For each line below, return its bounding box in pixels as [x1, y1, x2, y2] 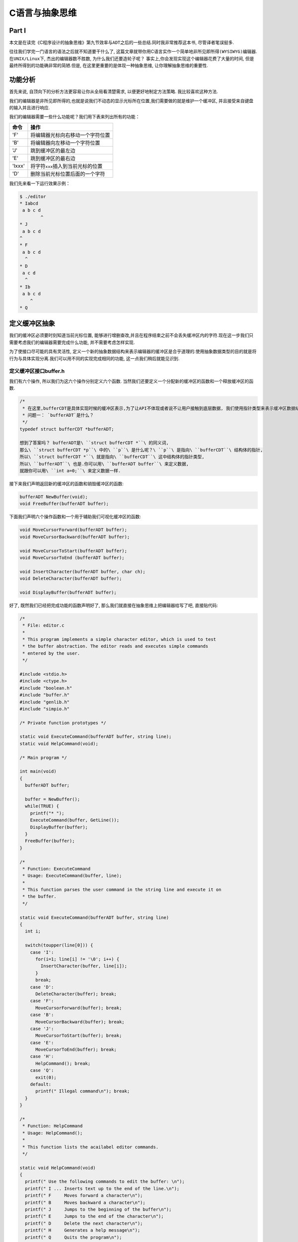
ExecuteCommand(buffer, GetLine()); [30, 817, 119, 823]
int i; [25, 929, 41, 934]
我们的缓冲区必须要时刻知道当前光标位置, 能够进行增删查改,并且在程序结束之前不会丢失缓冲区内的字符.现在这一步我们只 [9, 332, 254, 338]
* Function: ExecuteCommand [22, 866, 91, 871]
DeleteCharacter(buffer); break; [35, 991, 117, 997]
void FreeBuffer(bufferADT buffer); [19, 501, 109, 507]
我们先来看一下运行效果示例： [9, 180, 71, 186]
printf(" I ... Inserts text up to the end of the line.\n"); [25, 1185, 180, 1191]
